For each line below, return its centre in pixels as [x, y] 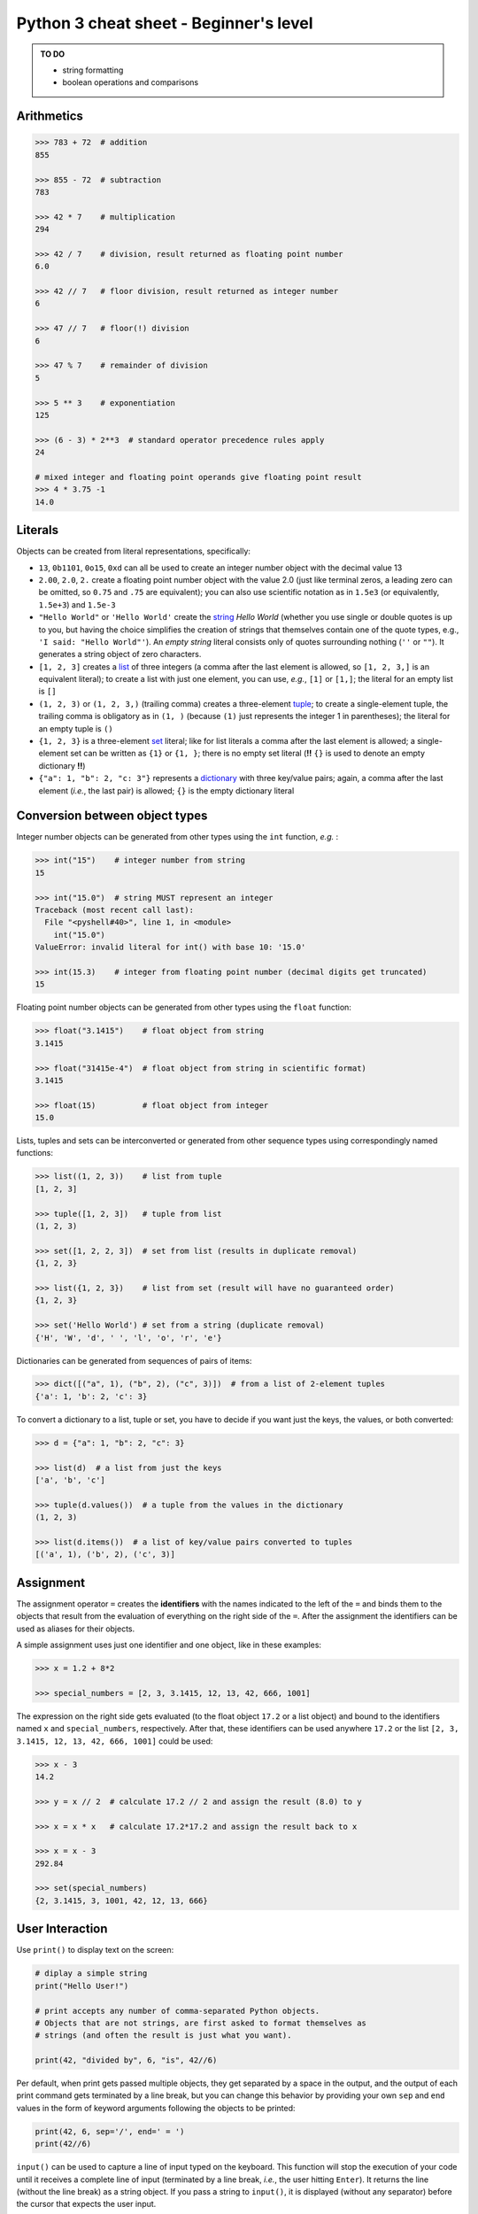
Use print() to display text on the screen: [95, 1950]
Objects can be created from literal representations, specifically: [134, 551]
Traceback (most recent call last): [115, 910]
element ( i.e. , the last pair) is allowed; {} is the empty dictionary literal [166, 790]
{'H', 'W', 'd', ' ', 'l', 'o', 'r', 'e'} [128, 1338]
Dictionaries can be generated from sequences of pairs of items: [134, 1360]
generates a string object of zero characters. [120, 654]
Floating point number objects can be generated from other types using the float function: [184, 1007]
